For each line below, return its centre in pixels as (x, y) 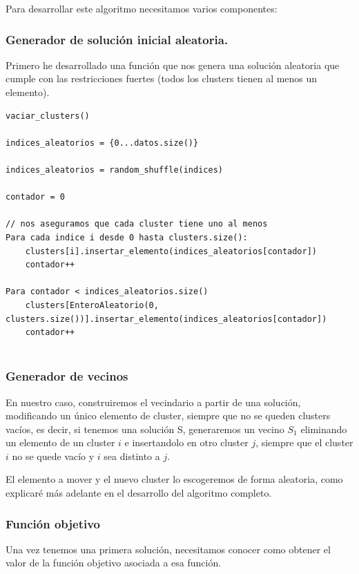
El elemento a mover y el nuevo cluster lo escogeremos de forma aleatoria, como (174, 479)
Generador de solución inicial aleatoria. (117, 39)
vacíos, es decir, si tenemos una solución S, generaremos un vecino (145, 429)
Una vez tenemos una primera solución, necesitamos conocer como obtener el (168, 549)
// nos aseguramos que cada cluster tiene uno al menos (137, 224)
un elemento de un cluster (60, 442)
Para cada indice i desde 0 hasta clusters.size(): (127, 237)
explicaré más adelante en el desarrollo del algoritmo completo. (139, 493)
